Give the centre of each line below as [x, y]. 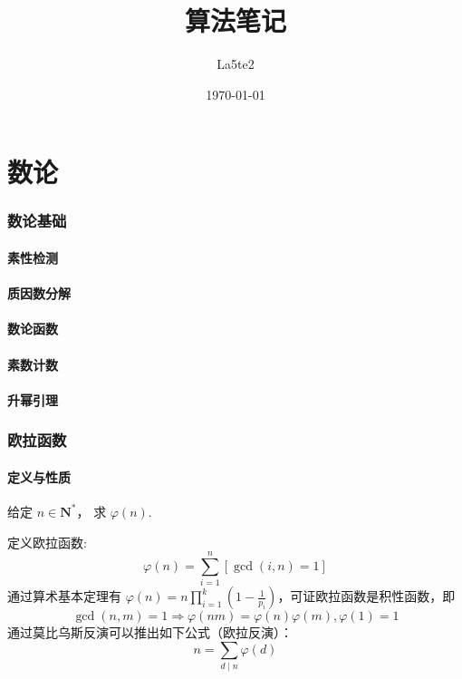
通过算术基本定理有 [64, 596]
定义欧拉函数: [47, 542]
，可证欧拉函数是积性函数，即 [366, 596]
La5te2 [236, 64]
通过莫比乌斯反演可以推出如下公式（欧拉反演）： [150, 632]
